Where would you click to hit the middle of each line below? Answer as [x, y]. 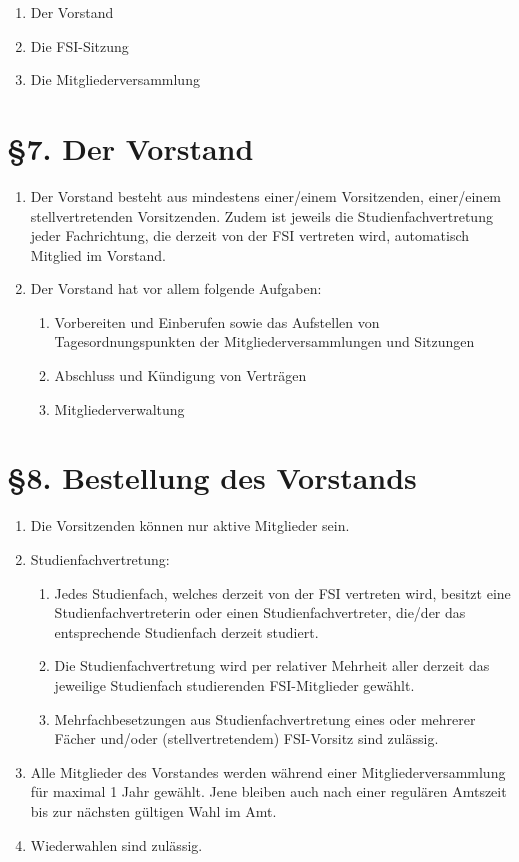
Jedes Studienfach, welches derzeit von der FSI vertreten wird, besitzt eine [282, 592]
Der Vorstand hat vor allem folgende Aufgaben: [176, 288]
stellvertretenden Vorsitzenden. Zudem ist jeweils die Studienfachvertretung [261, 215]
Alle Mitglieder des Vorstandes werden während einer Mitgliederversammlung [268, 771]
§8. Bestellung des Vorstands [212, 477]
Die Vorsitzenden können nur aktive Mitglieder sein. [190, 525]
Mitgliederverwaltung [119, 408]
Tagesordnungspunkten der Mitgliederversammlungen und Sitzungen [264, 341]
